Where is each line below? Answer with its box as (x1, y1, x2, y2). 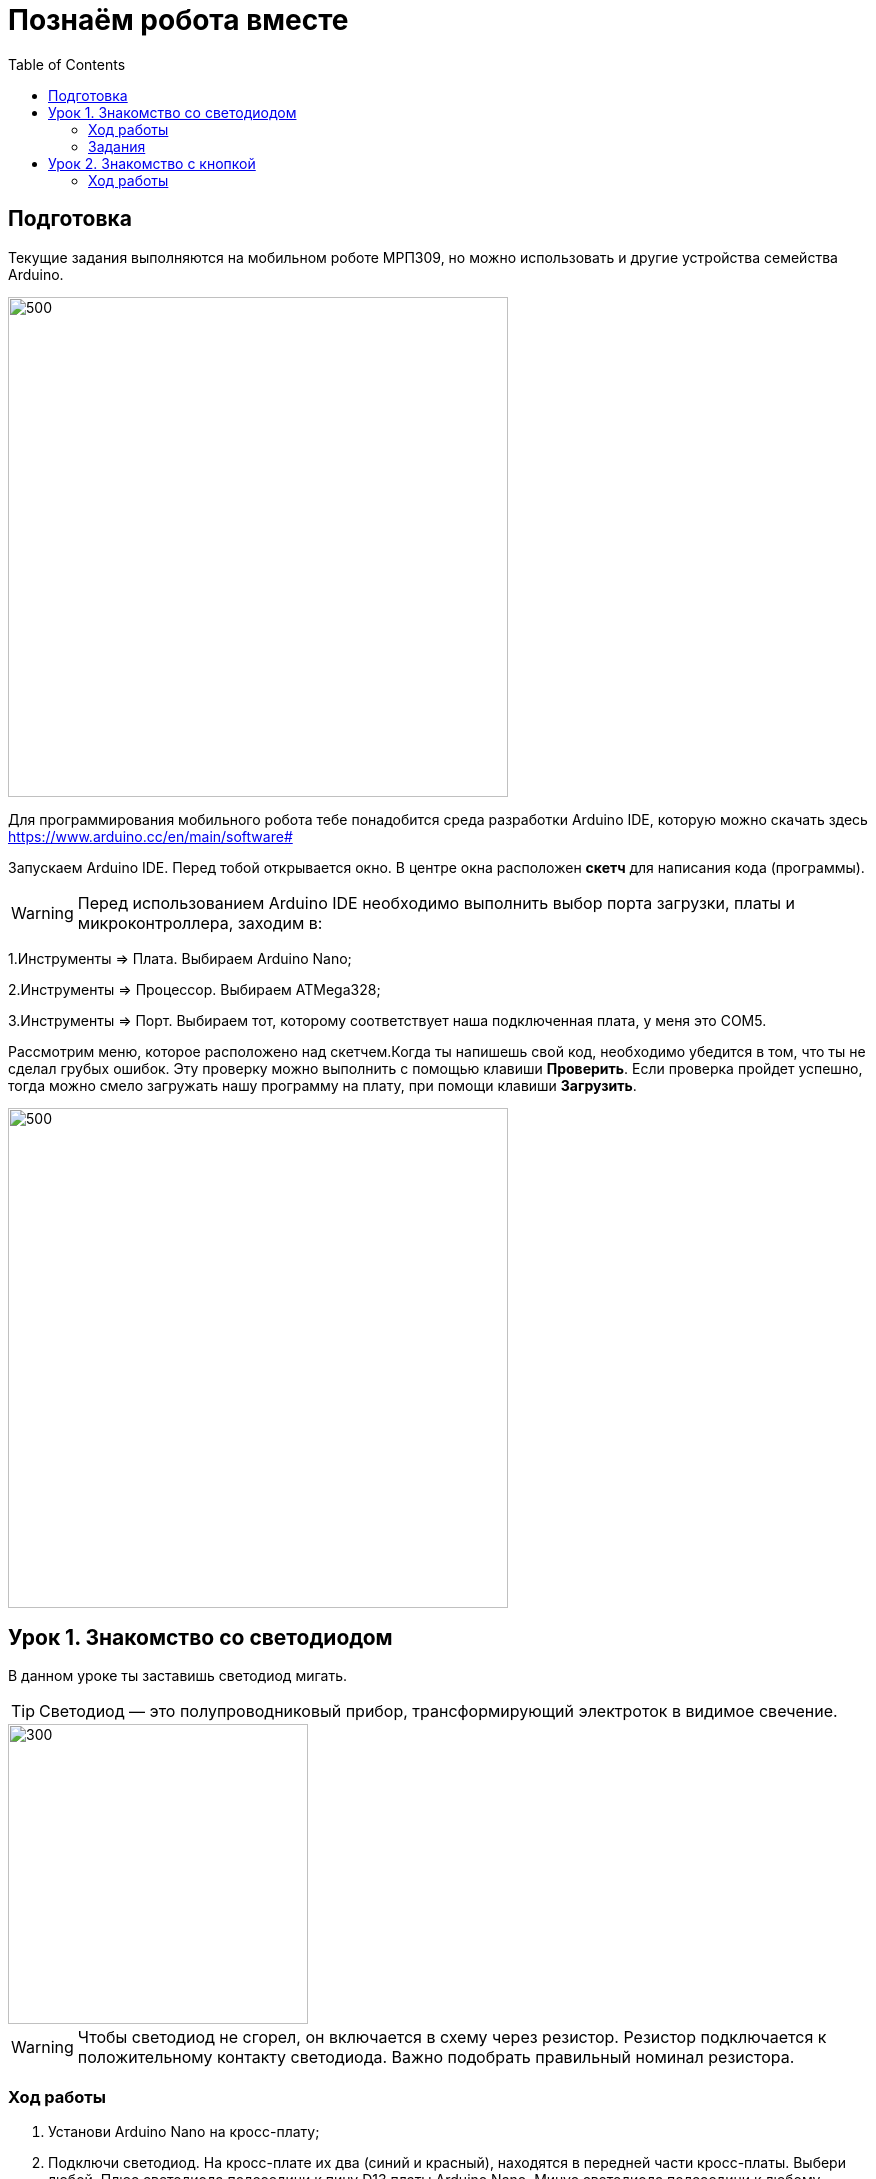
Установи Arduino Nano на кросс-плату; (48, 2123, 320, 2141)
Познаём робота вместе (8, 3, 349, 37)
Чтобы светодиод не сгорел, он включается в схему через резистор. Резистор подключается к (77, 2027, 827, 2048)
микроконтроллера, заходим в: (77, 912, 323, 933)
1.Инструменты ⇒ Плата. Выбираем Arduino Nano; (8, 949, 352, 967)
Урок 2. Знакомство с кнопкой (48, 154, 256, 172)
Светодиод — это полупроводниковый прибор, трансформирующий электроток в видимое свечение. (39, 1701, 838, 1722)
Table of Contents (8, 55, 126, 73)
